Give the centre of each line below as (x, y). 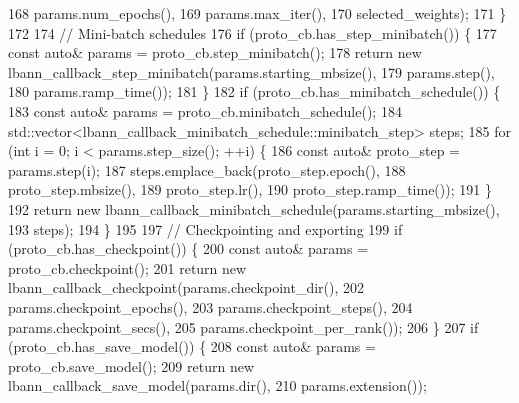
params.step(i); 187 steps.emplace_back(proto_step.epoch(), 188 (207, 169)
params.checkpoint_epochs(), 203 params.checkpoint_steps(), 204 (210, 306)
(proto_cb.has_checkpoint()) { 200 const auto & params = (188, 248)
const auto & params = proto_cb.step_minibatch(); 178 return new (215, 52)
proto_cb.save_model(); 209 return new (131, 365)
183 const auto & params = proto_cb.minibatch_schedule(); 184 (205, 110)
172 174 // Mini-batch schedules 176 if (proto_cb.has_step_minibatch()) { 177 (252, 32)
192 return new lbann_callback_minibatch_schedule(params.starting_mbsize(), (254, 208)
